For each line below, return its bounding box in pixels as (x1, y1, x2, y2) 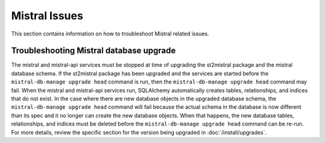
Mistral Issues (11, 9, 84, 22)
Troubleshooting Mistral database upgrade (11, 46, 176, 56)
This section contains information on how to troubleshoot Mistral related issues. (11, 30, 209, 37)
